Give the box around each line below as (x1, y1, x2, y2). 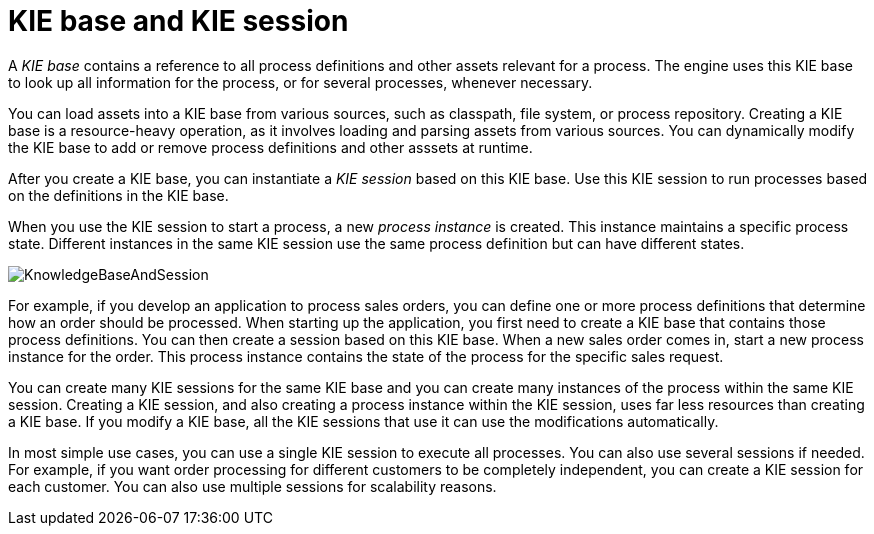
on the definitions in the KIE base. (8, 186, 229, 204)
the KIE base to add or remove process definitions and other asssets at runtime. (8, 138, 533, 156)
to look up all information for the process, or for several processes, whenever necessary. (8, 73, 593, 91)
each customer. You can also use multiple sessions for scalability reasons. (8, 477, 497, 495)
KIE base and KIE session (8, 4, 349, 38)
